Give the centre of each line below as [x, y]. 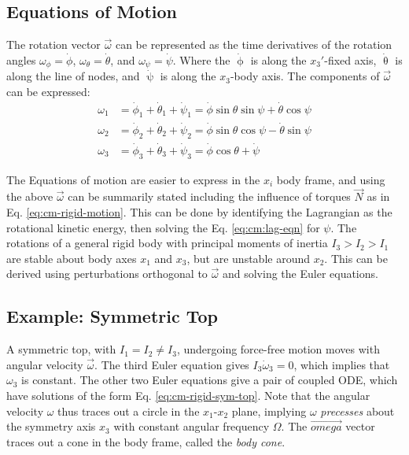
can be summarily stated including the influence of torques [209, 196]
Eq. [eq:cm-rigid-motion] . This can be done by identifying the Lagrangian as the [199, 211]
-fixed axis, [350, 59]
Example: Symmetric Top [112, 316]
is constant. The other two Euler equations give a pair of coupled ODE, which [210, 380]
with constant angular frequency [192, 426]
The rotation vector [53, 44]
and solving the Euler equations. [300, 274]
